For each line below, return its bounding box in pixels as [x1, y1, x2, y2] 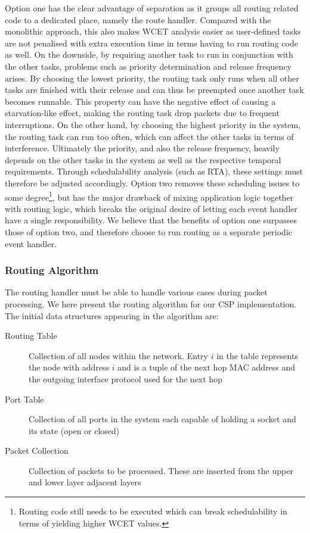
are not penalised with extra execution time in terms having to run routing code [5, 36, 298, 49]
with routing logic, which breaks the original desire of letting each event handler [5, 202, 297, 214]
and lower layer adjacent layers [29, 476, 141, 488]
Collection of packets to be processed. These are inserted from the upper [29, 464, 293, 476]
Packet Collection [5, 444, 69, 457]
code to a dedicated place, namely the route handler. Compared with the [5, 13, 271, 26]
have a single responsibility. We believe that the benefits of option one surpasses [5, 214, 297, 226]
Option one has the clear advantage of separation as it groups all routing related [5, 2, 299, 14]
